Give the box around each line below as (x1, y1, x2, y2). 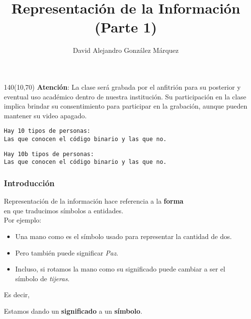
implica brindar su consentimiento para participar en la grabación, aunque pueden (4, 101, 248, 111)
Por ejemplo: (4, 215, 42, 225)
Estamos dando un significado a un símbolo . (4, 305, 143, 316)
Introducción (4, 176, 55, 189)
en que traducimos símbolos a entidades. (4, 205, 123, 215)
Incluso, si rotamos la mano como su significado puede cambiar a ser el (15, 264, 225, 274)
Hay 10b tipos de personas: (4, 150, 94, 158)
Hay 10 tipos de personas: (4, 128, 90, 135)
